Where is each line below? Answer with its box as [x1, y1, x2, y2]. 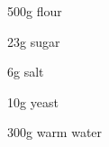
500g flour [7, 2, 62, 20]
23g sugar [7, 32, 60, 51]
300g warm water [7, 123, 103, 142]
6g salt [7, 62, 44, 81]
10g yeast [7, 92, 59, 111]
